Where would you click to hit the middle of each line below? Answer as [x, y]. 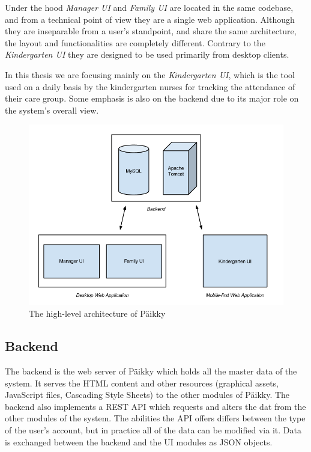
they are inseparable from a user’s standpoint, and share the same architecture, [151, 31]
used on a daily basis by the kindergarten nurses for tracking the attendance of [150, 86]
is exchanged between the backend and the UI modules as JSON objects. [139, 441]
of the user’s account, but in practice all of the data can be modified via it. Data [153, 430]
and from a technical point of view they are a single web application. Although [150, 19]
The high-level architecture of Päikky [97, 313]
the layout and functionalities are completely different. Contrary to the [135, 42]
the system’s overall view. [52, 110]
